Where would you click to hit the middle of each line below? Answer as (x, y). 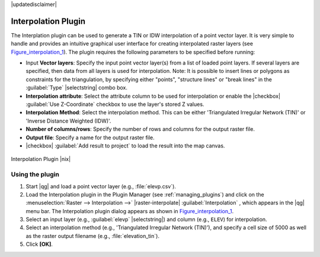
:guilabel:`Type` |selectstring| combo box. (76, 88)
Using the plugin (35, 175)
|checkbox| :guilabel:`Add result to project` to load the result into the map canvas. (125, 146)
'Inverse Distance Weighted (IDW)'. (68, 121)
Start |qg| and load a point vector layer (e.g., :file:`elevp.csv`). (101, 186)
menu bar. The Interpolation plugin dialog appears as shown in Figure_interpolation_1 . (130, 211)
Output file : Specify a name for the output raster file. (90, 137)
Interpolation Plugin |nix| (41, 159)
